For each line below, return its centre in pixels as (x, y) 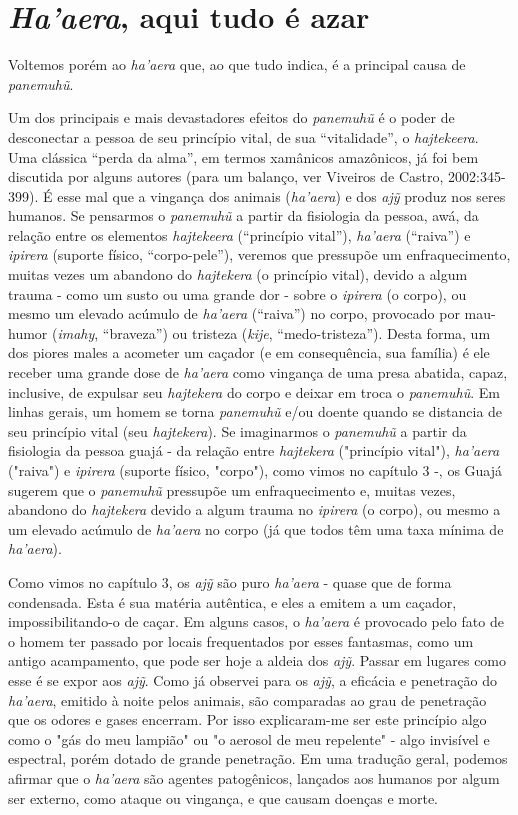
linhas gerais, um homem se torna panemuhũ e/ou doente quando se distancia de (255, 411)
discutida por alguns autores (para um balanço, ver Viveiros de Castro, (226, 176)
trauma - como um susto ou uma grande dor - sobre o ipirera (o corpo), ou (237, 293)
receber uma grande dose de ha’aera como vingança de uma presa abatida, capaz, (258, 372)
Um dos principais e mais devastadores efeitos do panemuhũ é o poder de (231, 117)
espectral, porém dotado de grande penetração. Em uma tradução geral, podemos (258, 758)
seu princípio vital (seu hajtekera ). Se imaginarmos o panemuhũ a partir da (237, 430)
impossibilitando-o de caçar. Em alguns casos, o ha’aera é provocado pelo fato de (256, 621)
